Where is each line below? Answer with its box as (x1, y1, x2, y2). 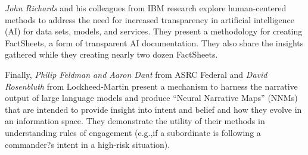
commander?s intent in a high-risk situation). (5, 138, 170, 150)
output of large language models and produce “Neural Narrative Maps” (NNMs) (5, 91, 298, 104)
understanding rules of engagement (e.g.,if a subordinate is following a (5, 126, 261, 138)
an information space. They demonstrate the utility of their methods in (5, 115, 265, 127)
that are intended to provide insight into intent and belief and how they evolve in (5, 103, 302, 115)
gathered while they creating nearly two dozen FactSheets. (5, 48, 218, 61)
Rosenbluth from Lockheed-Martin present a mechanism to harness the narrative (5, 80, 298, 92)
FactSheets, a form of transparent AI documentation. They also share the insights (5, 36, 304, 49)
